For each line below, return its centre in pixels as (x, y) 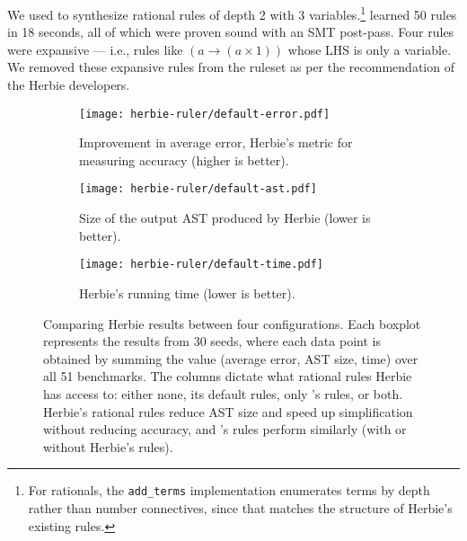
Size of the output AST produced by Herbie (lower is (225, 218)
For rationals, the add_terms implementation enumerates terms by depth (229, 490)
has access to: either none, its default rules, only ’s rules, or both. (223, 393)
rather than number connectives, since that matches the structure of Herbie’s (240, 507)
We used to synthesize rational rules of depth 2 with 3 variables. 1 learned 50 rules (232, 13)
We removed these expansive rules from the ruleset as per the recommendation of (231, 67)
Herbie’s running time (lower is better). (187, 293)
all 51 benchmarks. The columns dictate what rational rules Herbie (228, 376)
